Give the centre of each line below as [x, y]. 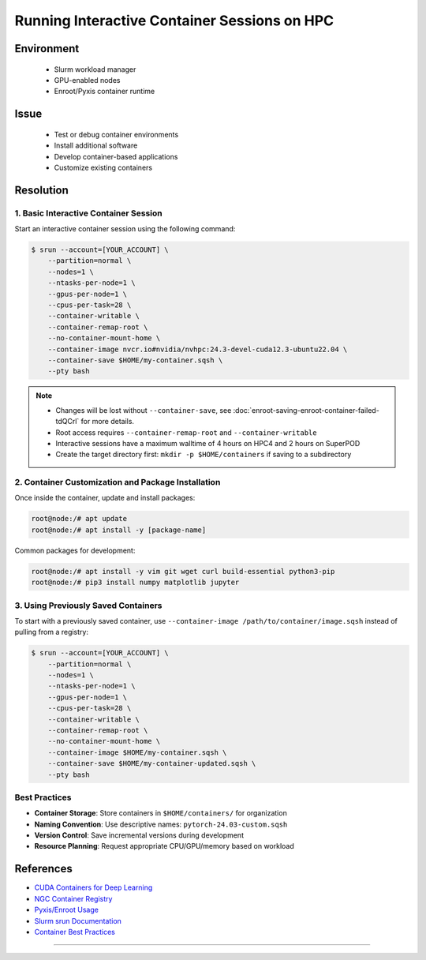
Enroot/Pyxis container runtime [105, 92]
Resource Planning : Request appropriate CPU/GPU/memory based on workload [164, 846]
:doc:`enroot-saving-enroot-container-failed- [306, 410]
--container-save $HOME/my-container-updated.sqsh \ [152, 763]
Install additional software [96, 145]
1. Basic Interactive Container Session [88, 213]
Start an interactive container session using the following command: [125, 229]
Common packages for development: [75, 550]
